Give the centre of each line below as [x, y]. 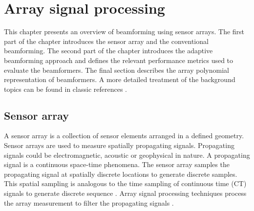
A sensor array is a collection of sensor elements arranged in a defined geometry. [124, 136]
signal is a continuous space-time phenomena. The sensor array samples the [117, 164]
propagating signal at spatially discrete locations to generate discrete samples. [121, 174]
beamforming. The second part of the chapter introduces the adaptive [108, 51]
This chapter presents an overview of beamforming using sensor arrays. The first [124, 32]
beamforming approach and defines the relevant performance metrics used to [119, 60]
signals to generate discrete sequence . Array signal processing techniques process [125, 193]
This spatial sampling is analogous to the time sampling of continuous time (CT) [125, 183]
